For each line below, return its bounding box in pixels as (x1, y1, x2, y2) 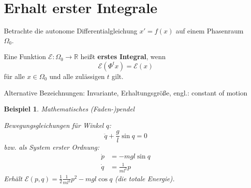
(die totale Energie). (115, 173, 175, 183)
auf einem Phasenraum (176, 26, 244, 36)
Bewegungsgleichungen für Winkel (4, 120, 104, 130)
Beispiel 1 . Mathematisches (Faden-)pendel (4, 104, 134, 114)
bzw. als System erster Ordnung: (4, 142, 100, 152)
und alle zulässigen (49, 71, 105, 81)
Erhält (4, 173, 22, 183)
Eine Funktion (4, 51, 46, 62)
